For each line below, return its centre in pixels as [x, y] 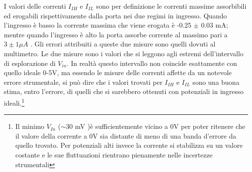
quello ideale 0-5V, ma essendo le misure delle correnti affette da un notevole [118, 72]
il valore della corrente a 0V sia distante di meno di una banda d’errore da [126, 135]
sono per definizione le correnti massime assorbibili [171, 6]
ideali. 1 [14, 102]
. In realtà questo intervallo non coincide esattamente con [152, 63]
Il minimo [30, 126]
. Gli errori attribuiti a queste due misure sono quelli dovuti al [123, 44]
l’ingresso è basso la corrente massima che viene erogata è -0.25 [98, 25]
